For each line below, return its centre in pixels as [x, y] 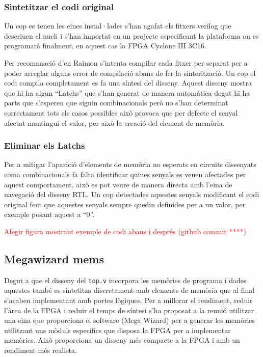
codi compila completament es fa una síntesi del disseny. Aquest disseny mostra [128, 83]
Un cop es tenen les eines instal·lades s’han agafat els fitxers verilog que [118, 26]
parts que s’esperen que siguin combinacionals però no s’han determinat [116, 103]
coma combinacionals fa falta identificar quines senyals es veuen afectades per [125, 174]
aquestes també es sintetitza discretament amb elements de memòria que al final [129, 290]
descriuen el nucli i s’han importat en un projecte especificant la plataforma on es [131, 35]
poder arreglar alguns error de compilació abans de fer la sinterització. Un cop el [130, 73]
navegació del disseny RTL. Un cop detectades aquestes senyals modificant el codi [132, 194]
